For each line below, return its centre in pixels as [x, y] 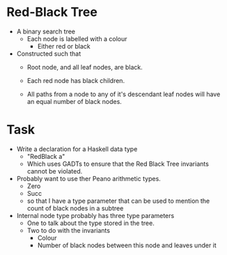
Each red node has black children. [76, 80]
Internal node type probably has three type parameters [95, 215]
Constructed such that [49, 54]
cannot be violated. [55, 171]
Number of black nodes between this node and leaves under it [127, 245]
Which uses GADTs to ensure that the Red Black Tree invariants [118, 164]
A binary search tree [46, 31]
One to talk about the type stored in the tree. [91, 223]
